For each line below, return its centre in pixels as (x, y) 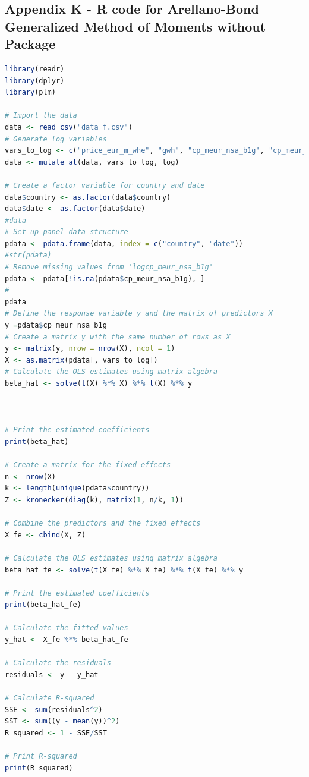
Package (30, 44)
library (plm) (30, 92)
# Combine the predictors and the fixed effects (103, 523)
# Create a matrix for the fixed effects (88, 465)
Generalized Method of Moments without (135, 26)
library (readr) (35, 69)
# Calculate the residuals (58, 663)
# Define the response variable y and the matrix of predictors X (139, 314)
